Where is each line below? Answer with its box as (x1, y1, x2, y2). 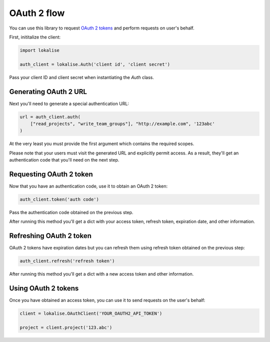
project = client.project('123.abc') (19, 324, 112, 330)
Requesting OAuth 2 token (9, 170, 93, 178)
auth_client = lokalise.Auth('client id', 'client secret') (19, 61, 170, 67)
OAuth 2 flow (9, 7, 65, 18)
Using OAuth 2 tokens (9, 284, 79, 292)
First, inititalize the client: (9, 34, 61, 40)
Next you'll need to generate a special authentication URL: (9, 100, 129, 106)
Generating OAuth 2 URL (9, 87, 87, 96)
